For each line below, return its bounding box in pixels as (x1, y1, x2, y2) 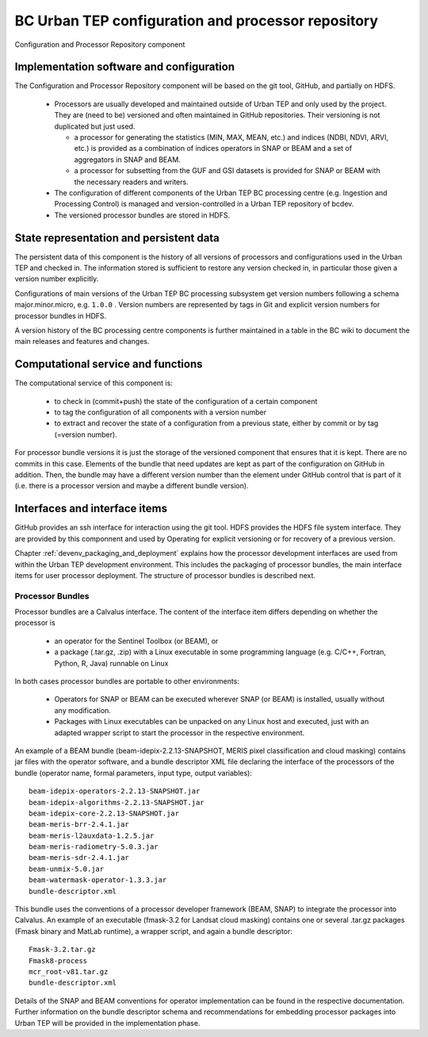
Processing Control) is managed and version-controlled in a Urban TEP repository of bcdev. (54, 199, 354, 209)
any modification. (54, 705, 111, 715)
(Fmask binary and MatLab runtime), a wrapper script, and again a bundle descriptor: (14, 926, 293, 936)
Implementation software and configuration (14, 60, 235, 74)
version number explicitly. (14, 274, 99, 283)
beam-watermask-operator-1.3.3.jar (29, 876, 167, 885)
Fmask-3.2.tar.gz (29, 945, 96, 954)
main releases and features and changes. (14, 337, 150, 346)
